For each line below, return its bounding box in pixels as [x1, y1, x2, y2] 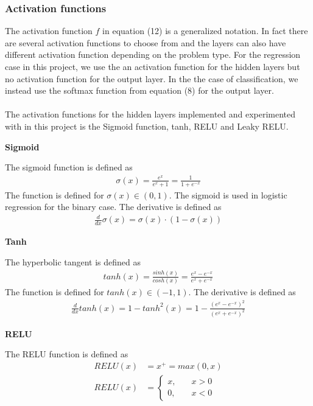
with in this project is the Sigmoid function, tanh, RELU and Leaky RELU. [5, 119, 289, 132]
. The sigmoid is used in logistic [169, 188, 287, 201]
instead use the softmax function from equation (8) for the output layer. [5, 84, 274, 97]
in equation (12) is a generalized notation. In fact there [102, 24, 308, 37]
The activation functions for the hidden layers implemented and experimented [5, 108, 296, 121]
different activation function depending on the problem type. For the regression [5, 48, 301, 61]
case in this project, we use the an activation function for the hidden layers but [5, 60, 300, 72]
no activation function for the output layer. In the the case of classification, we [5, 72, 298, 85]
